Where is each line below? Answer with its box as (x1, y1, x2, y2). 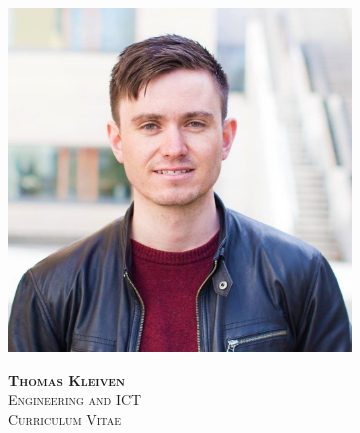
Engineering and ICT (8, 389, 142, 410)
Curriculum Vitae (8, 408, 122, 429)
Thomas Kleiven (8, 369, 125, 390)
